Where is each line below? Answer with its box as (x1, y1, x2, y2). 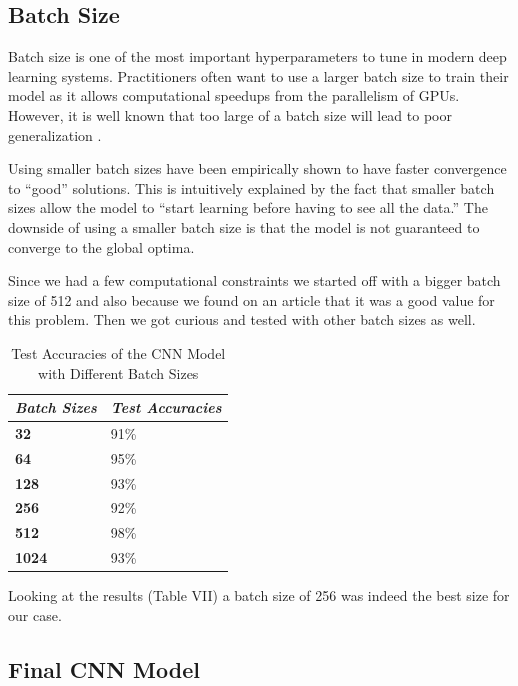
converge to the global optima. (8, 236, 195, 257)
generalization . (8, 124, 102, 145)
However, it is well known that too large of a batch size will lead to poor (8, 104, 452, 125)
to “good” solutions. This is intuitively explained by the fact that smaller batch (8, 177, 495, 198)
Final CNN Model (8, 653, 200, 684)
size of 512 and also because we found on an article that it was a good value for (8, 289, 495, 310)
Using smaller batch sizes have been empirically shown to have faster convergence (8, 158, 507, 179)
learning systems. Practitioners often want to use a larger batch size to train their (8, 65, 509, 86)
